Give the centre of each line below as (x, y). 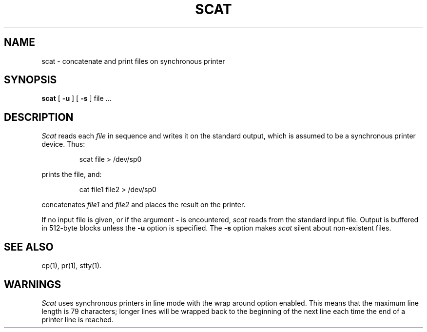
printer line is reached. (78, 319)
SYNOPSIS (30, 80)
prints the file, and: (72, 175)
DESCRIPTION (39, 117)
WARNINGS (33, 284)
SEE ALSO (29, 247)
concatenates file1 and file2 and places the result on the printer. (144, 205)
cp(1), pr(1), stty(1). (72, 266)
